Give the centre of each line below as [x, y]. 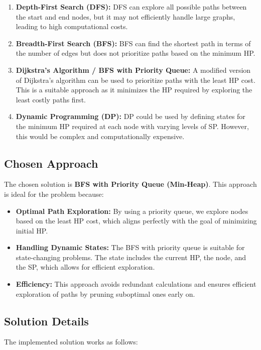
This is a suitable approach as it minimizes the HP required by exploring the [134, 90]
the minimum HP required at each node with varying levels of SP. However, [132, 126]
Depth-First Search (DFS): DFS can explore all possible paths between [131, 7]
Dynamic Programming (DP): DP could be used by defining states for [130, 116]
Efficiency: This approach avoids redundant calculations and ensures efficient [136, 284]
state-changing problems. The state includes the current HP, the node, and [131, 257]
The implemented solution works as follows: [71, 342]
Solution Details [46, 321]
